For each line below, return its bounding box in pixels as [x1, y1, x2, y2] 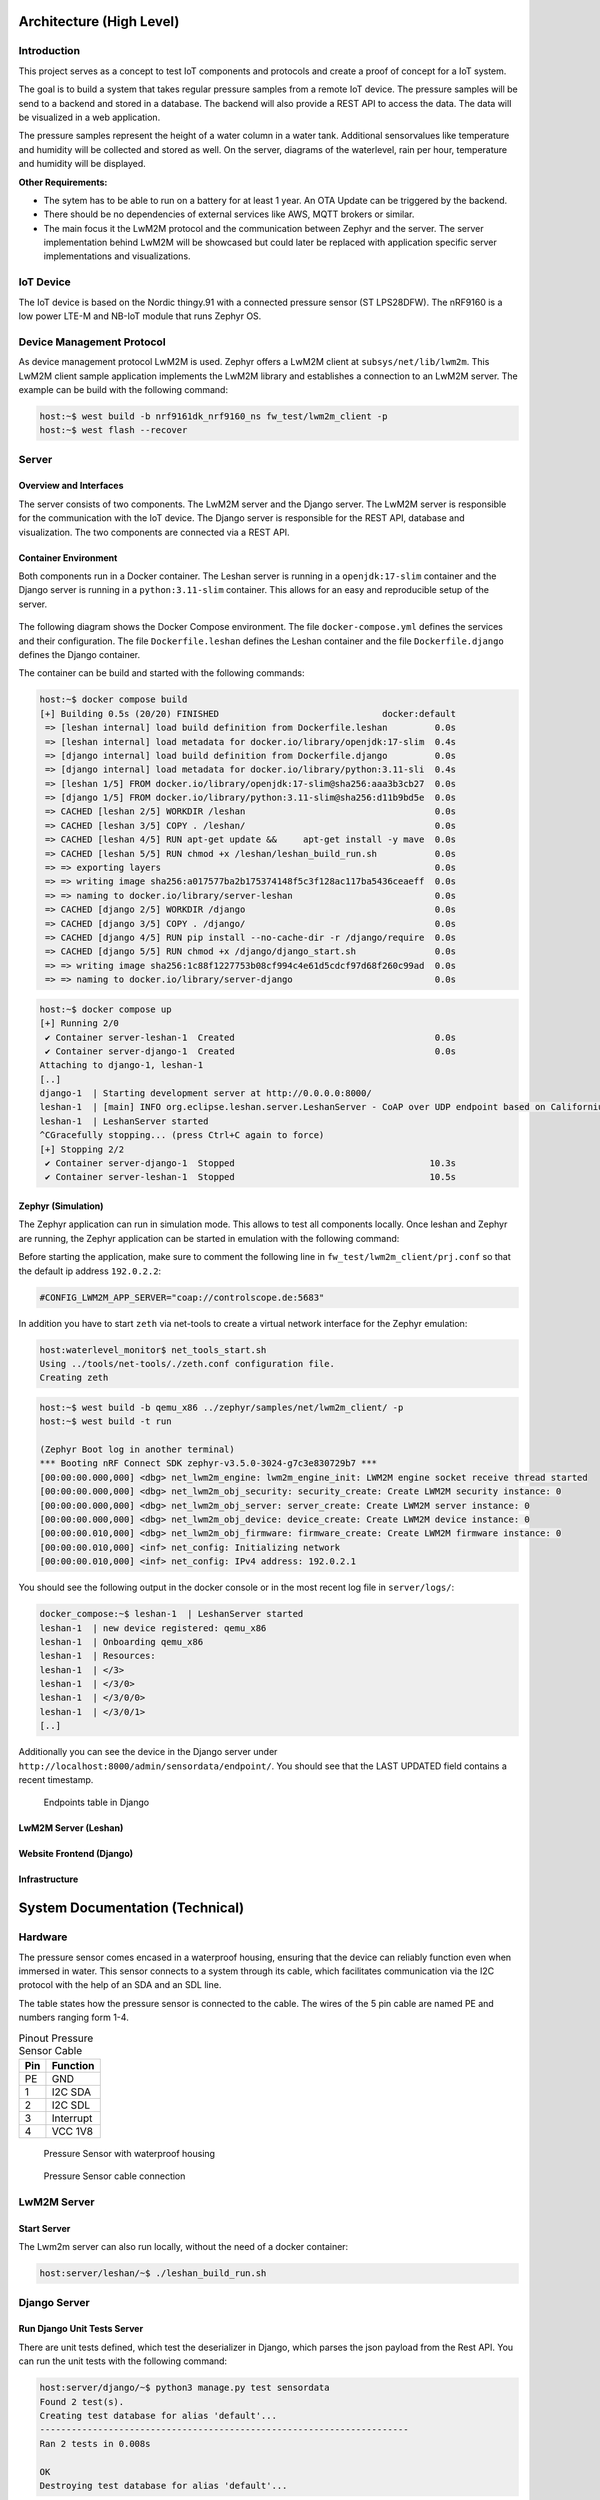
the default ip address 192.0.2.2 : [18, 1265, 162, 1277]
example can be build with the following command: [18, 383, 229, 395]
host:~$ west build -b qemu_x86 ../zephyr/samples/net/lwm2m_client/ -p [39, 1401, 404, 1413]
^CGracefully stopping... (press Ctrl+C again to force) [39, 1130, 325, 1141]
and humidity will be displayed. [18, 158, 147, 170]
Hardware [18, 1930, 68, 1944]
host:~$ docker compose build [39, 694, 188, 705]
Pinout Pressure [18, 2031, 94, 2045]
